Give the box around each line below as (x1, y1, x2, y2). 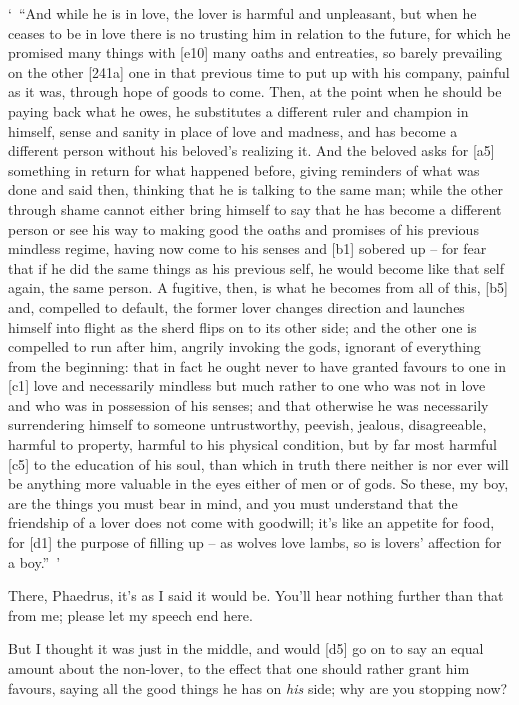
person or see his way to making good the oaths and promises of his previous (8, 218, 479, 239)
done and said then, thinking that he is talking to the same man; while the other (8, 179, 503, 200)
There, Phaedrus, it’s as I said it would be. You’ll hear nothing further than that (8, 585, 504, 606)
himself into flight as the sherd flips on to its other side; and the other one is (8, 316, 477, 337)
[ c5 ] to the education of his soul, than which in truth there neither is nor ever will (8, 453, 509, 474)
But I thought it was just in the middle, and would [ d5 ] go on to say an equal (8, 638, 484, 659)
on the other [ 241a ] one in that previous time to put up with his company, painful (8, 61, 510, 82)
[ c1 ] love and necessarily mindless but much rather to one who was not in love (8, 375, 486, 396)
